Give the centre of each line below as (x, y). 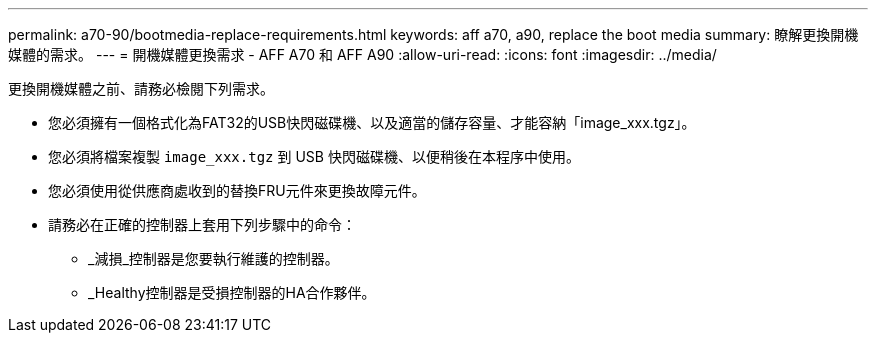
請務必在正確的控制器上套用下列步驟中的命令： (202, 224)
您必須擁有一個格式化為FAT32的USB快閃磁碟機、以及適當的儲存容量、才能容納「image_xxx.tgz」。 (372, 122)
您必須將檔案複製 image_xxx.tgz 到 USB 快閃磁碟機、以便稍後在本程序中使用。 (314, 156)
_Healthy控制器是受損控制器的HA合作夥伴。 (232, 292)
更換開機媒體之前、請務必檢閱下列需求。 (141, 88)
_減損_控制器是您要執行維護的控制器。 (213, 258)
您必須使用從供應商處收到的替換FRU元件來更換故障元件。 (237, 190)
